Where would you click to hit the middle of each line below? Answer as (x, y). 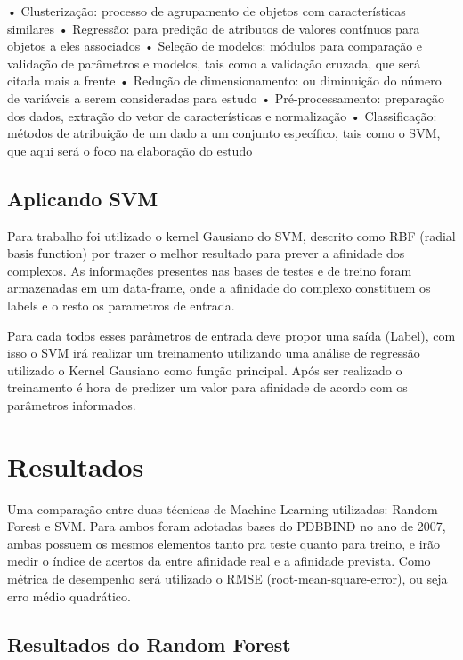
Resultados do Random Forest (149, 644)
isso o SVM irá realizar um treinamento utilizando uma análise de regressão (214, 353)
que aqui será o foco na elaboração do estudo (130, 150)
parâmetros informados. (72, 404)
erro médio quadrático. (69, 596)
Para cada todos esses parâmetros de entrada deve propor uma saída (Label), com (231, 335)
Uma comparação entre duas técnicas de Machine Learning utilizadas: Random (223, 508)
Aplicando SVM (83, 198)
